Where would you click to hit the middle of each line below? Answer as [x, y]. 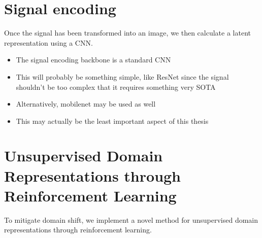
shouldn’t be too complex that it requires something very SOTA [116, 87]
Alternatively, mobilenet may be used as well [86, 104]
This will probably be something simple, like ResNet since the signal [122, 76]
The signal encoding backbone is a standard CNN [93, 60]
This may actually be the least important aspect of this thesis [112, 121]
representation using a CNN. [48, 42]
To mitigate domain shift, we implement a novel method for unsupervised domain [131, 219]
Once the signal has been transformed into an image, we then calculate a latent [127, 33]
